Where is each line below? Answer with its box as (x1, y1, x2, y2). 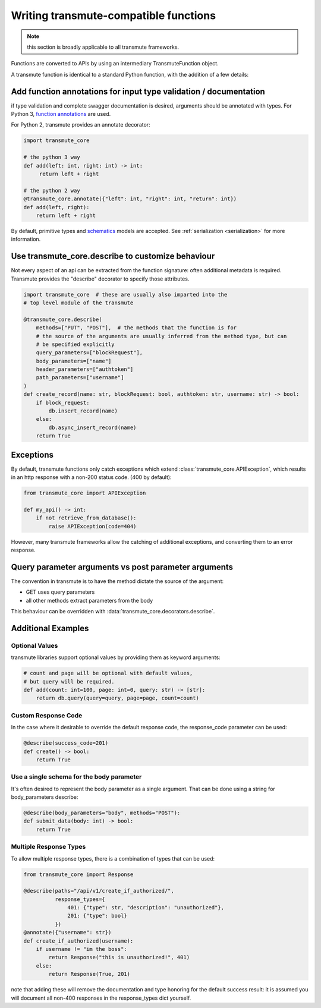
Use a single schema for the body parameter (11, 773, 142, 781)
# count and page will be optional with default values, (23, 670, 193, 677)
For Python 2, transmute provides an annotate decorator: (11, 121, 151, 128)
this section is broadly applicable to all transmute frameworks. (27, 43, 180, 51)
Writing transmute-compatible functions (11, 9, 216, 22)
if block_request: (36, 399, 90, 406)
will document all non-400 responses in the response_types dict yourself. (11, 994, 191, 1001)
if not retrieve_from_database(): (36, 515, 137, 521)
